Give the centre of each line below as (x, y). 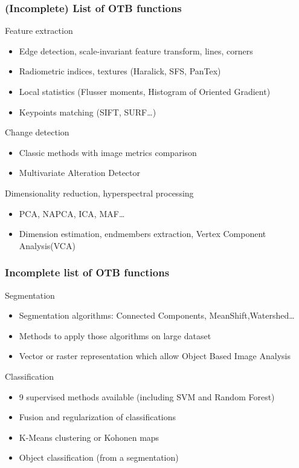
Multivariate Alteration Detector (80, 173)
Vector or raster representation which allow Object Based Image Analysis (155, 356)
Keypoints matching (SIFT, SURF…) (88, 112)
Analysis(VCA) (47, 245)
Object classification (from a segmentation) (99, 457)
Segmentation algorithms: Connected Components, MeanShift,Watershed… (157, 315)
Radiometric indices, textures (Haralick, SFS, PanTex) (120, 71)
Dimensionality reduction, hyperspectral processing (99, 193)
